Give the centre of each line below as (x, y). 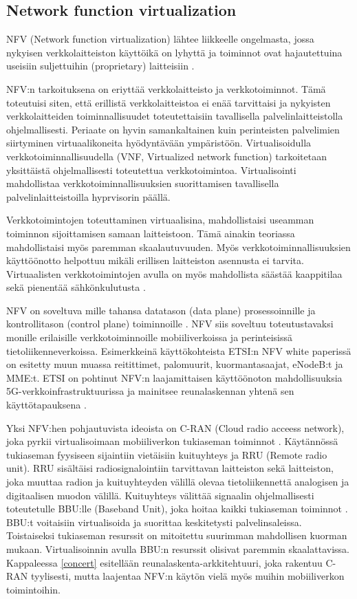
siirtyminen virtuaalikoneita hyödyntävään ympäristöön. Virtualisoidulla (159, 143)
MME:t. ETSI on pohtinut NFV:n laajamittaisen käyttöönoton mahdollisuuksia (174, 377)
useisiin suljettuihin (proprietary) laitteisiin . (100, 66)
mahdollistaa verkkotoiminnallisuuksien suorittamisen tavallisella (143, 183)
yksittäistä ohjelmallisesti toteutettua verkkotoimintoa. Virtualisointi (151, 170)
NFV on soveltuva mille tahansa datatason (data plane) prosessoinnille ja (161, 310)
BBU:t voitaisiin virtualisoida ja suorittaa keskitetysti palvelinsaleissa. (154, 522)
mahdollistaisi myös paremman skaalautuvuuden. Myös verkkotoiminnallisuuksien (178, 247)
